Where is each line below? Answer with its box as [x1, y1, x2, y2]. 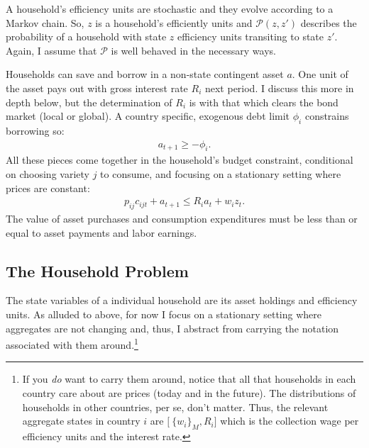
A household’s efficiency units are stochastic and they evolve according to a [6, 1, 334, 16]
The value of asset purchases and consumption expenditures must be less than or [6, 211, 358, 225]
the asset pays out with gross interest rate [6, 80, 188, 95]
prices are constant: [6, 180, 90, 195]
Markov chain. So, [6, 15, 84, 30]
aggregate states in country [22, 413, 141, 428]
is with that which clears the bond [189, 94, 338, 109]
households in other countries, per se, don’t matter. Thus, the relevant [22, 399, 329, 414]
